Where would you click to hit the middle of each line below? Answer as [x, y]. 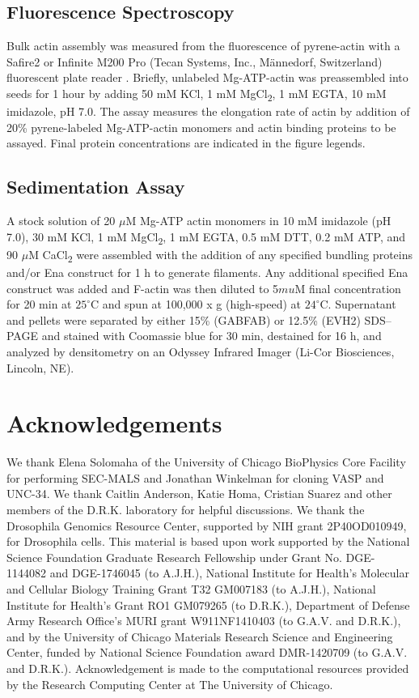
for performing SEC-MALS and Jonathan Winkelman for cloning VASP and [195, 477]
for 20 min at [39, 304]
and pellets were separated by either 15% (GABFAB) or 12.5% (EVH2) [184, 319]
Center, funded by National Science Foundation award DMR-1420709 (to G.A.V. [207, 652]
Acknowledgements [114, 423]
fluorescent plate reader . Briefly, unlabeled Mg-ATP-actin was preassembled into [207, 77]
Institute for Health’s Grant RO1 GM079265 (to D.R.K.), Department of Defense [208, 604]
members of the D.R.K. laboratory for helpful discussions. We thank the [186, 509]
